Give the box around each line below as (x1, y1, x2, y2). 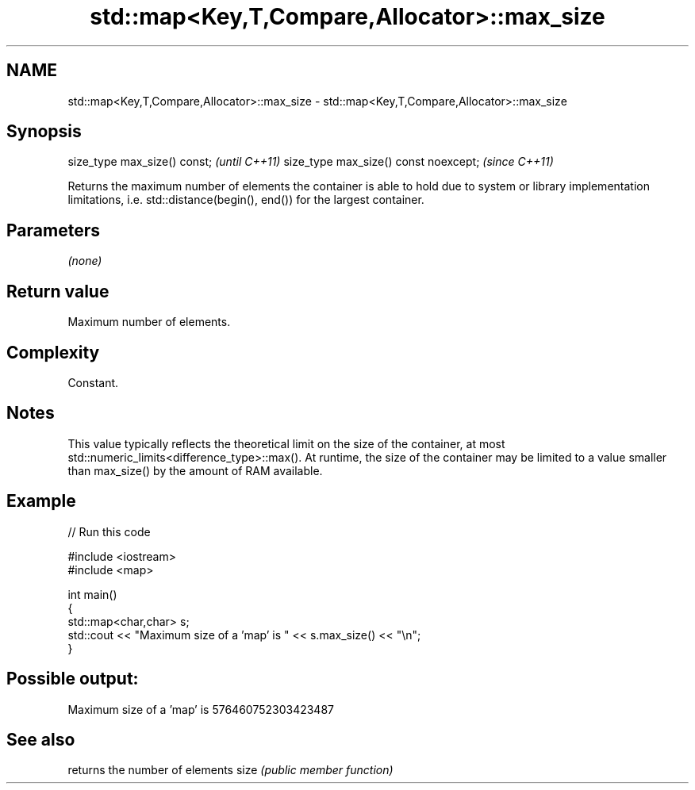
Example (6, 491, 76, 512)
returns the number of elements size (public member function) (67, 763, 394, 777)
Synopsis (6, 121, 82, 142)
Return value (6, 281, 109, 301)
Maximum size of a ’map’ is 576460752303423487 (67, 702, 335, 716)
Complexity (6, 342, 100, 362)
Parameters (6, 220, 100, 240)
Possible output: (6, 669, 139, 689)
